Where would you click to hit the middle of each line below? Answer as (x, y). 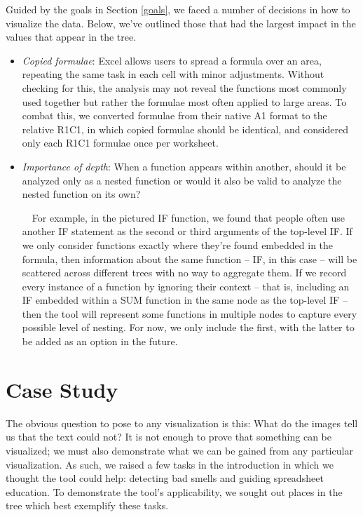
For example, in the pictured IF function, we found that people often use (189, 217)
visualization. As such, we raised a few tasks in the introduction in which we (170, 464)
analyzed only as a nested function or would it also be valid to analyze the (182, 180)
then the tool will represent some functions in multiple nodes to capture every (190, 313)
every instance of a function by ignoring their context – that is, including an (186, 286)
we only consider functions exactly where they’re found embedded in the (178, 244)
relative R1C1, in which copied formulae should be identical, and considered (185, 129)
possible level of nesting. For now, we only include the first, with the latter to (188, 327)
